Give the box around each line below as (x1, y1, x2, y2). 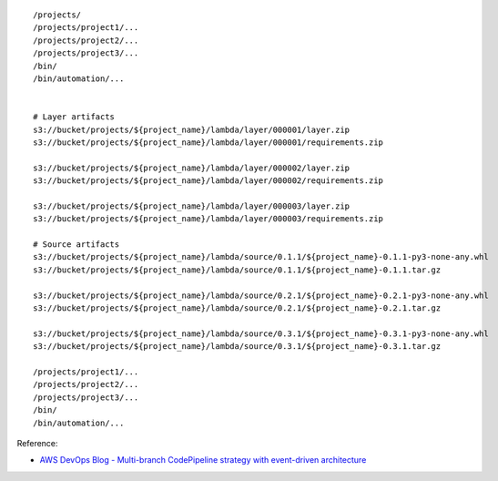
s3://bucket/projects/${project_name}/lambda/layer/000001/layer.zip (33, 124, 351, 135)
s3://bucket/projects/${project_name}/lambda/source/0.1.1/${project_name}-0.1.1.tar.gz (33, 264, 442, 275)
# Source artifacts (33, 240, 120, 250)
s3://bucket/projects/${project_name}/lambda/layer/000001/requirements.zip (33, 137, 384, 148)
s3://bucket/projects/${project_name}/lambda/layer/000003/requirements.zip (33, 214, 384, 224)
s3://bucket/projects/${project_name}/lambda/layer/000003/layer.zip (33, 200, 351, 211)
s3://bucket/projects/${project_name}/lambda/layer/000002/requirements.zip (33, 176, 384, 186)
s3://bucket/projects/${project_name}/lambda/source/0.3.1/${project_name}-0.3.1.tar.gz (33, 342, 442, 352)
